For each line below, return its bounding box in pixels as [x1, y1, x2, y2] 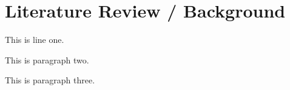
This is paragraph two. [5, 53, 89, 66]
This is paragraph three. [5, 74, 95, 86]
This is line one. [5, 33, 64, 46]
